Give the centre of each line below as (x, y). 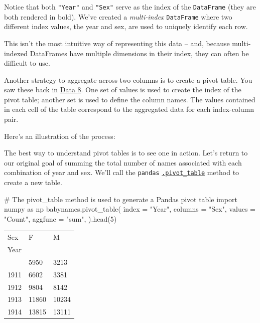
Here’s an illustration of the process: (60, 136)
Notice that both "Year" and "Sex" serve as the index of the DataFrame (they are (130, 7)
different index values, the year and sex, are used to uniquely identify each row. (126, 26)
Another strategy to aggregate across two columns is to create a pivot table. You (128, 79)
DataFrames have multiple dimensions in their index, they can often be (139, 53)
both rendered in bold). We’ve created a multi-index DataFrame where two (118, 16)
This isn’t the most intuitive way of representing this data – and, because (117, 43)
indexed (16, 53)
